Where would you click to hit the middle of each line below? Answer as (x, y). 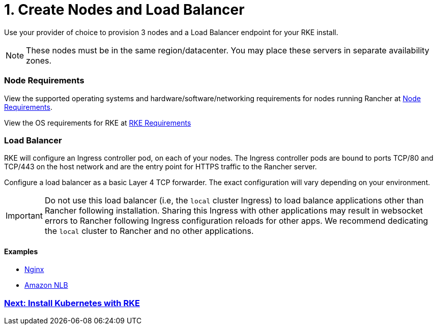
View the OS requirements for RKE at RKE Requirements (98, 123)
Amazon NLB (46, 285)
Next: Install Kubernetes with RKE (72, 303)
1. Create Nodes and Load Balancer (124, 10)
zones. (39, 60)
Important (24, 216)
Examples (21, 251)
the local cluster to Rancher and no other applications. (149, 231)
